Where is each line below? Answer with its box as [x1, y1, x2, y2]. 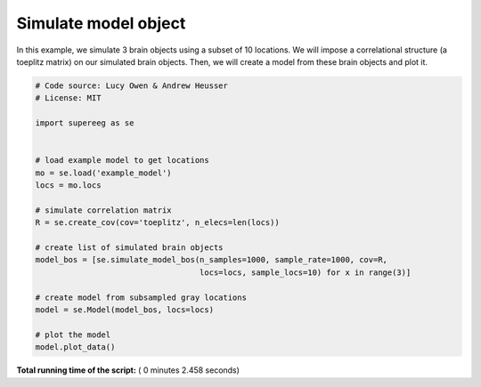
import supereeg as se [35, 118, 135, 128]
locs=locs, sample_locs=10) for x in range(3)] [199, 267, 412, 278]
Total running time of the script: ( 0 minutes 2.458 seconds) [16, 365, 240, 375]
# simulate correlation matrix [35, 205, 173, 215]
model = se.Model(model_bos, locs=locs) [35, 304, 214, 315]
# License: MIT [35, 93, 102, 103]
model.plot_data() [35, 343, 116, 352]
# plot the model [35, 329, 111, 340]
